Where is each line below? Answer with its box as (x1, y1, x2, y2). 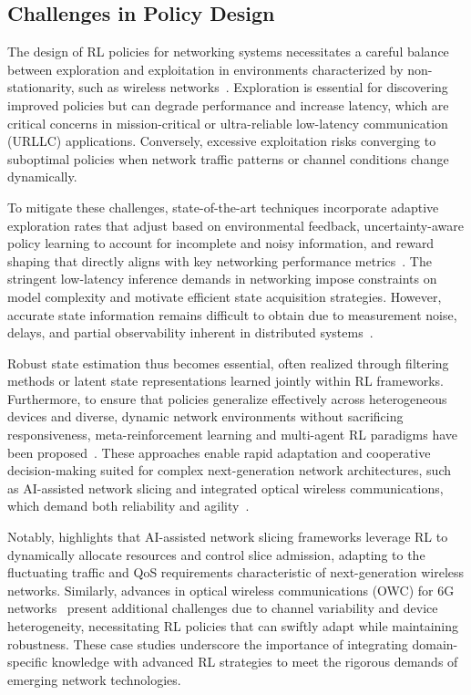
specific (7, 652, 48, 671)
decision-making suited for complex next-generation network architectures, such (7, 461, 451, 480)
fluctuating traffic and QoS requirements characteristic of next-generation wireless (7, 563, 465, 582)
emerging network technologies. (7, 669, 181, 689)
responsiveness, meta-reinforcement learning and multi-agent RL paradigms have (7, 425, 458, 444)
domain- (412, 634, 458, 653)
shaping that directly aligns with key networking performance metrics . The (7, 251, 432, 270)
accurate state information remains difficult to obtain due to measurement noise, (7, 305, 457, 324)
